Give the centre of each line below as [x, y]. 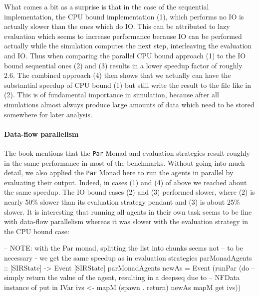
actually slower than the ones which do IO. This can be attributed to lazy [117, 26]
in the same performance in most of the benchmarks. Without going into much [125, 162]
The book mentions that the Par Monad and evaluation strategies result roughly [127, 152]
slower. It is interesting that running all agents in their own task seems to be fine [128, 211]
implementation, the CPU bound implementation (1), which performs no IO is [124, 16]
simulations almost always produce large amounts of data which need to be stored [129, 104]
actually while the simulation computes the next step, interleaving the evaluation [128, 46]
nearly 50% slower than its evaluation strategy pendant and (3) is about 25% [122, 202]
